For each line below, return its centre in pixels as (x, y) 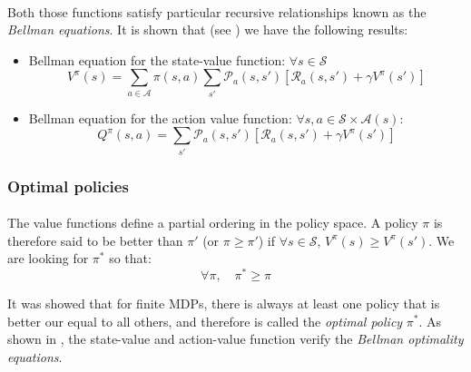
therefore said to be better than (95, 240)
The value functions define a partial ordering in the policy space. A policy (213, 223)
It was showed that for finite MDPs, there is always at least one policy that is (224, 303)
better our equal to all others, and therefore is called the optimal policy (205, 321)
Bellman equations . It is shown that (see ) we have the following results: (208, 29)
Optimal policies (68, 186)
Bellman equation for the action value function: (160, 117)
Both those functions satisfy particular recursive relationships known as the (217, 11)
